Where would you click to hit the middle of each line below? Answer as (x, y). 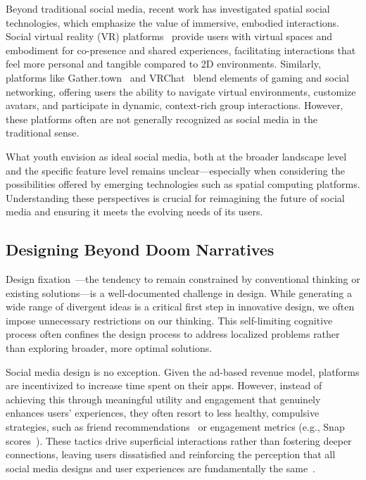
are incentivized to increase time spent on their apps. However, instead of (164, 385)
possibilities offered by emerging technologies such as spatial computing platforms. (183, 184)
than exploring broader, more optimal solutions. (109, 348)
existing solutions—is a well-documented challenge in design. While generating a (179, 292)
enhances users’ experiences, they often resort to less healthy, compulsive (163, 413)
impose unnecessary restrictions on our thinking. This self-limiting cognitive (169, 320)
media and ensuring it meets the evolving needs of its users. (134, 211)
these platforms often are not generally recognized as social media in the (162, 119)
